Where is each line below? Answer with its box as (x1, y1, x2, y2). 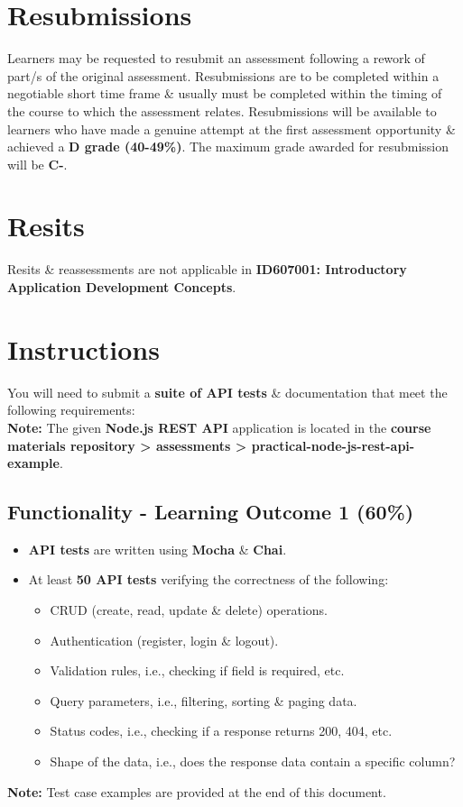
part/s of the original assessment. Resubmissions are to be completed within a (7, 66, 440, 85)
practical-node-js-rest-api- (251, 436, 415, 454)
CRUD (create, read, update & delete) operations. (50, 601, 329, 619)
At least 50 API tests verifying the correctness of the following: (28, 570, 389, 589)
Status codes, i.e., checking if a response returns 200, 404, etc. (50, 721, 393, 740)
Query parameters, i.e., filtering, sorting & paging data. (50, 691, 357, 710)
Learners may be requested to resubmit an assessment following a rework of (7, 49, 425, 68)
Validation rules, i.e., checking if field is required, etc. (50, 661, 345, 680)
